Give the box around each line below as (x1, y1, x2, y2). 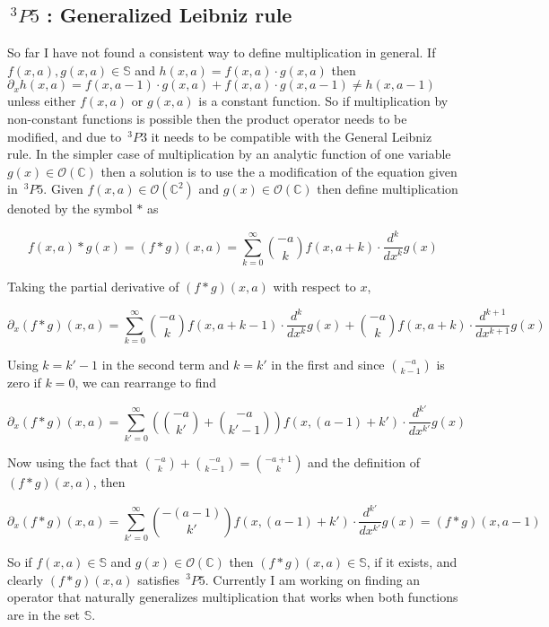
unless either (7, 91, 76, 110)
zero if (7, 373, 41, 392)
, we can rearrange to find (74, 373, 216, 392)
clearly (7, 570, 44, 588)
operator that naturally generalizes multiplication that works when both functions (7, 588, 458, 606)
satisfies (137, 570, 180, 588)
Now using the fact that (7, 453, 138, 472)
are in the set (7, 605, 80, 623)
